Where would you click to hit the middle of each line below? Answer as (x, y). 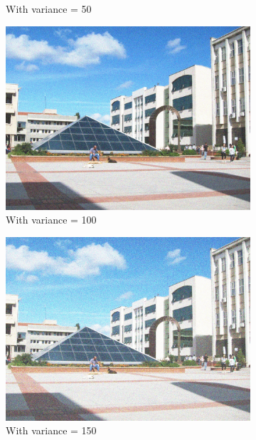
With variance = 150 (51, 430)
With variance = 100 (51, 220)
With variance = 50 (49, 9)
